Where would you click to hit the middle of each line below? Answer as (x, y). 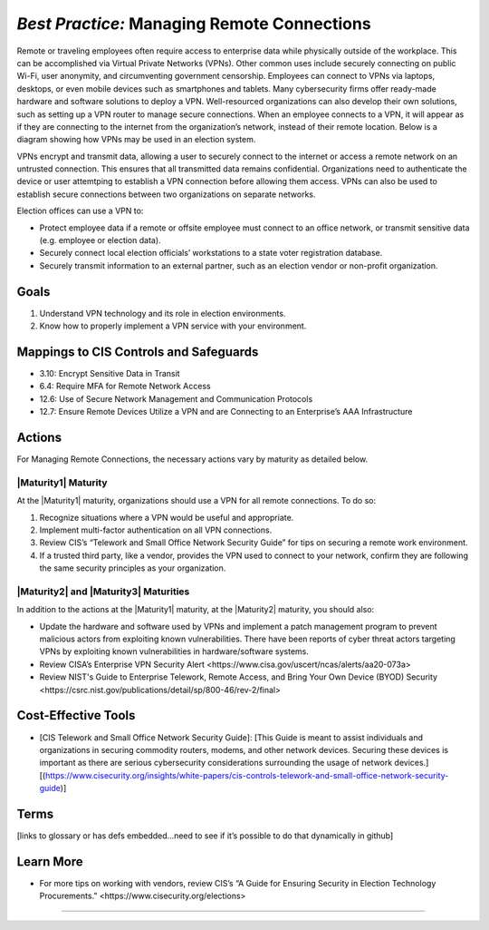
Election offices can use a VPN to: (80, 211)
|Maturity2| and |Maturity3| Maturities (103, 592)
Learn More (50, 861)
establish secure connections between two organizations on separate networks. (166, 194)
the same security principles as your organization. (133, 568)
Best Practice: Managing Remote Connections (194, 24)
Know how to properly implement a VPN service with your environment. (173, 326)
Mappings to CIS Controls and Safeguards (138, 352)
